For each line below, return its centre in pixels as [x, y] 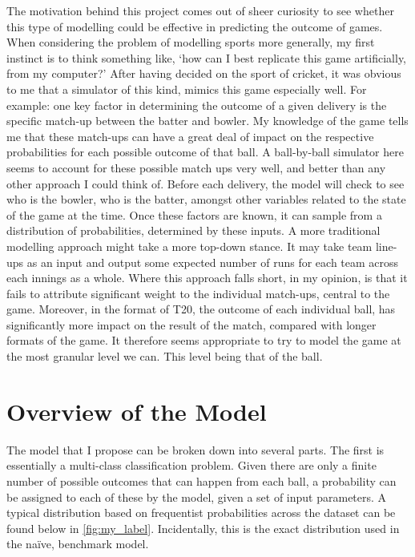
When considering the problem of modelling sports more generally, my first [191, 42]
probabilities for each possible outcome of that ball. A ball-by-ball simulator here [205, 152]
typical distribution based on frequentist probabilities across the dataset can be [201, 513]
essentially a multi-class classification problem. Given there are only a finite [191, 465]
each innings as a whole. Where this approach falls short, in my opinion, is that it [207, 278]
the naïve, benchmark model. [78, 544]
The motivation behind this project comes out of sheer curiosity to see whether [200, 10]
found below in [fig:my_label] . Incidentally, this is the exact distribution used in [203, 528]
